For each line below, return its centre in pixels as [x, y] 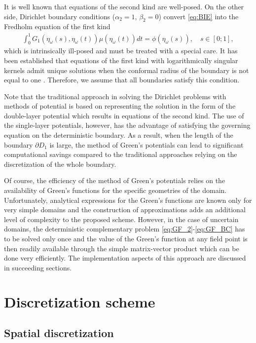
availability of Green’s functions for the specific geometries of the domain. [115, 190]
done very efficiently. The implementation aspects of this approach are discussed [125, 258]
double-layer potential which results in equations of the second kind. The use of [124, 115]
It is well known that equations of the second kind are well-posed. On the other [124, 6]
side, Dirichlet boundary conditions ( [60, 16]
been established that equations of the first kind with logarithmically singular [121, 60]
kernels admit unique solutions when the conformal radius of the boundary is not [127, 70]
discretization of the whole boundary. [60, 164]
